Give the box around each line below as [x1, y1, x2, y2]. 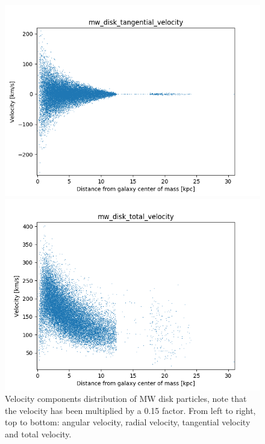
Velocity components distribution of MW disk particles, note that [5, 392, 247, 405]
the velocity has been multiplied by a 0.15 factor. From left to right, [5, 404, 256, 416]
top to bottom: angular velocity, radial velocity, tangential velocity [5, 416, 251, 428]
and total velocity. [5, 427, 72, 440]
